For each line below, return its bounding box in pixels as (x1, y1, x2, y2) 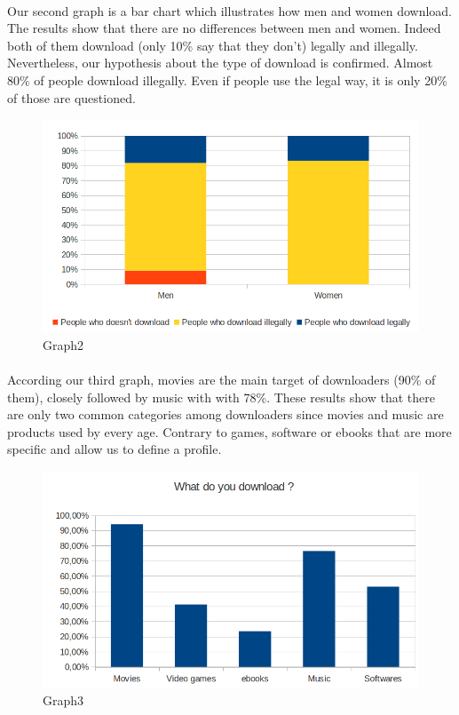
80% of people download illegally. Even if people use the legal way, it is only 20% (7, 70, 447, 89)
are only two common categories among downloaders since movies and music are (7, 405, 444, 424)
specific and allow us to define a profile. (7, 440, 222, 458)
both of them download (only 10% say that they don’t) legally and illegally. (7, 36, 418, 54)
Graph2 (43, 335, 84, 354)
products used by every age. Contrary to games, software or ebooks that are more (7, 422, 452, 441)
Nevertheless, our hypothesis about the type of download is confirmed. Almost (7, 53, 433, 72)
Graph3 (43, 691, 84, 710)
